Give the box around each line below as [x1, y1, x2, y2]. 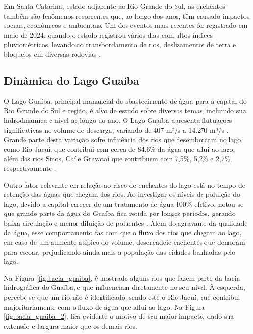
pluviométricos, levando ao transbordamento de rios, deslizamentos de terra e [4, 39, 236, 49]
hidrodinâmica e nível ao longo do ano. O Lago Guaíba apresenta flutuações [4, 115, 232, 125]
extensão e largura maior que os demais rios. [4, 320, 137, 331]
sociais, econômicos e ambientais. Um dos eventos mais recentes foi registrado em [4, 20, 248, 30]
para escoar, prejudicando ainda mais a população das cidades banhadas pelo [4, 246, 236, 257]
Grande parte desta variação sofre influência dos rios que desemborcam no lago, [4, 134, 243, 144]
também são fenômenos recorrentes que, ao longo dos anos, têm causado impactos [4, 10, 250, 21]
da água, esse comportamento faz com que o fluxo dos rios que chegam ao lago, [4, 227, 242, 238]
